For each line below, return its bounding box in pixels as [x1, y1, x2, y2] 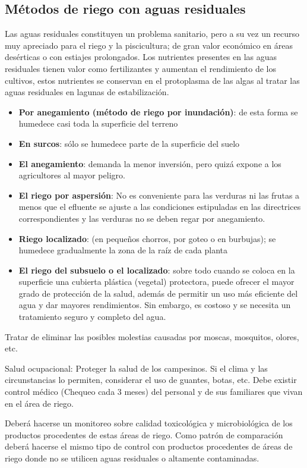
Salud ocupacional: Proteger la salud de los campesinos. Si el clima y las [5, 362, 268, 374]
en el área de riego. [5, 397, 74, 409]
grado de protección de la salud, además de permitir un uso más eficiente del [18, 287, 298, 299]
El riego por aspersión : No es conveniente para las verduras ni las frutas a [18, 189, 300, 201]
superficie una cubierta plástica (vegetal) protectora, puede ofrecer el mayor [18, 275, 295, 288]
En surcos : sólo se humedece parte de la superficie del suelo [18, 137, 240, 149]
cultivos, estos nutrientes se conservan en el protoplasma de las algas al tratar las [5, 74, 300, 86]
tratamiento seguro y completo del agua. [18, 310, 166, 323]
